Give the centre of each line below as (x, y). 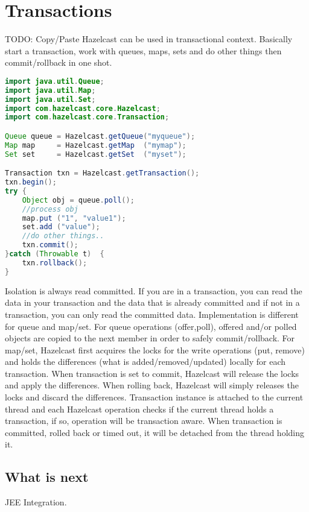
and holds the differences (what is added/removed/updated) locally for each (145, 362)
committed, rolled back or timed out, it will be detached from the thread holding (155, 432)
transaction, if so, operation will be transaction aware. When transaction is (144, 421)
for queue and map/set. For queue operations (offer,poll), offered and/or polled (151, 326)
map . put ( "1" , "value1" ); (74, 218)
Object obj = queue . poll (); (78, 200)
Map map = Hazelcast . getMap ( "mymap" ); (96, 145)
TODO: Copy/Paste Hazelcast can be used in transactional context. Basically (149, 39)
